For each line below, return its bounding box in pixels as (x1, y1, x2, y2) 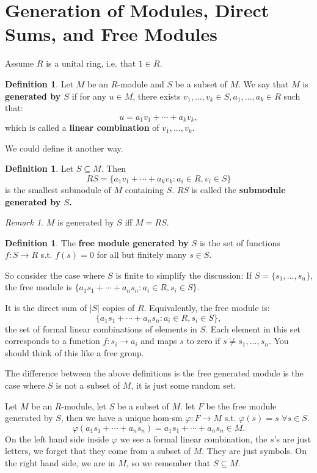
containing (125, 183, 164, 196)
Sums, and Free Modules (5, 21, 217, 46)
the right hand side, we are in (5, 457, 115, 469)
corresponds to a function (5, 334, 100, 347)
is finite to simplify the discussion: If (115, 268, 252, 281)
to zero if (186, 334, 220, 347)
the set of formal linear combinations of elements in (5, 322, 197, 335)
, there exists (133, 89, 181, 102)
